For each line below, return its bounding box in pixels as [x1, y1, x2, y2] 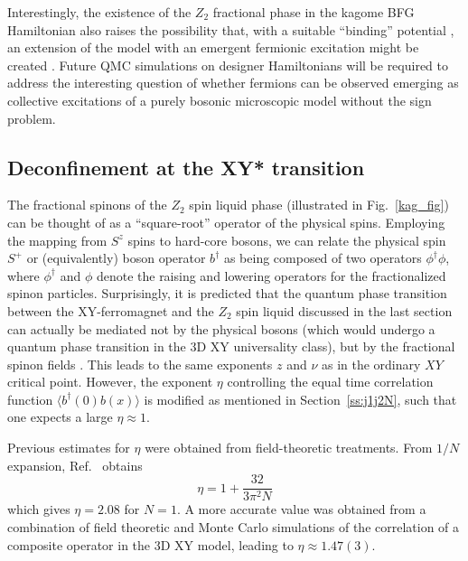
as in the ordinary [321, 354, 421, 373]
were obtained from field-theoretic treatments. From [145, 438, 433, 457]
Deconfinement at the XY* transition [7, 153, 365, 181]
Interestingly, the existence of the [7, 3, 192, 21]
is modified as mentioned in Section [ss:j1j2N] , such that [144, 389, 457, 408]
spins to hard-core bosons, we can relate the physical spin [127, 230, 446, 249]
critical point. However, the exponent [7, 372, 213, 391]
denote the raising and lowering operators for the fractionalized [96, 266, 446, 285]
